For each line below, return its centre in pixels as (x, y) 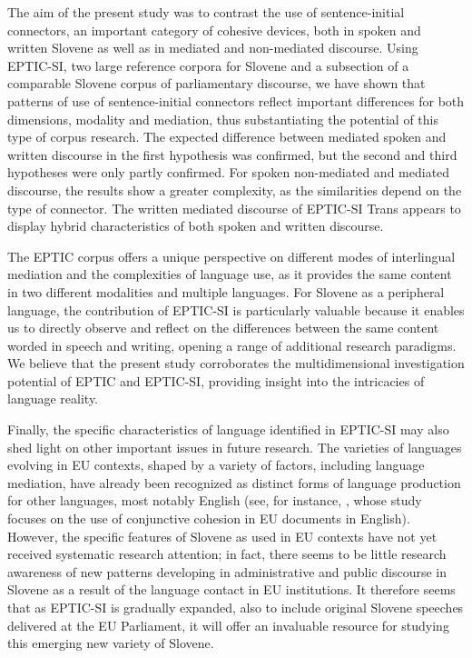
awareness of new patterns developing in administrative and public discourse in (227, 571)
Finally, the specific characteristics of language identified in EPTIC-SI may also (228, 429)
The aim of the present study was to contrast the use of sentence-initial (206, 12)
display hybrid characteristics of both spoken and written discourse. (196, 226)
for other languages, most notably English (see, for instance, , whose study (215, 500)
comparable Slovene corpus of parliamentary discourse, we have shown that (216, 83)
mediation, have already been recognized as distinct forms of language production (234, 482)
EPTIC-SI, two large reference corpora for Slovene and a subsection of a (208, 65)
